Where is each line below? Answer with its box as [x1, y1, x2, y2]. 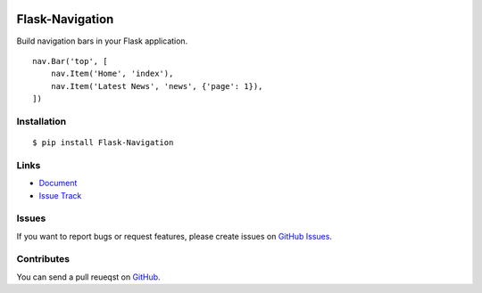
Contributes [16, 253, 71, 265]
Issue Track [38, 190, 82, 200]
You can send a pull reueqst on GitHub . [16, 272, 161, 282]
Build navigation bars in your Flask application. [16, 36, 188, 46]
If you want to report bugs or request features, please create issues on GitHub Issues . [16, 231, 332, 241]
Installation [16, 115, 67, 127]
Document [38, 178, 78, 189]
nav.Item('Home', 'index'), [50, 69, 174, 79]
